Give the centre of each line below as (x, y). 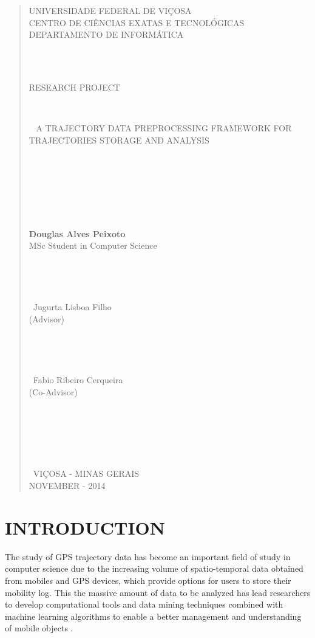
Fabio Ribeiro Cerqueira (78, 380)
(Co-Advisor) (53, 392)
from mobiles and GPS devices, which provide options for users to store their (148, 580)
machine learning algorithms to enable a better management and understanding (153, 616)
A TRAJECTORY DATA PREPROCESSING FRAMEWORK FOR (164, 128)
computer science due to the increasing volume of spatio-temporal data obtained (154, 568)
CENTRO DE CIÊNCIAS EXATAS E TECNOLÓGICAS (137, 22)
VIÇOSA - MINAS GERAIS (86, 473)
